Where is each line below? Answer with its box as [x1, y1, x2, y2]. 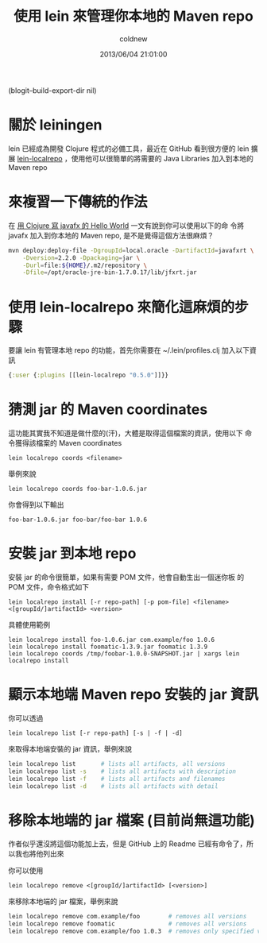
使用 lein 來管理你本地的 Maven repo [13, 7, 254, 25]
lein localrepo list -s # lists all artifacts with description [8, 767, 237, 775]
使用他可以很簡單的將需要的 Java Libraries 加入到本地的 [71, 153, 254, 163]
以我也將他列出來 [8, 849, 64, 859]
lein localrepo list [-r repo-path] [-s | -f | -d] [8, 729, 183, 737]
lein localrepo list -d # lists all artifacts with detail [8, 782, 219, 790]
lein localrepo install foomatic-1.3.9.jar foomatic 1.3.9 [8, 643, 208, 651]
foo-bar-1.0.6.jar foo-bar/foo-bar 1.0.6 [8, 516, 148, 524]
